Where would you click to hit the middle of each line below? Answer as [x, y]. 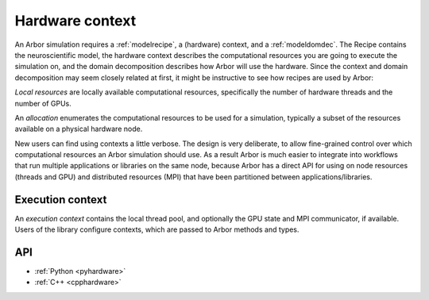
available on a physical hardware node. [79, 129]
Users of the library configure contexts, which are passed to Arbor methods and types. [157, 229]
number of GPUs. [43, 103]
